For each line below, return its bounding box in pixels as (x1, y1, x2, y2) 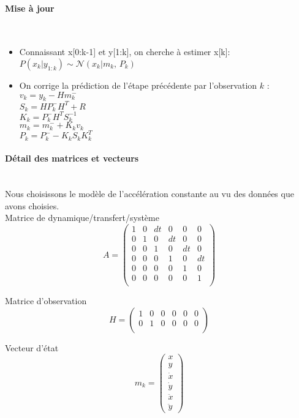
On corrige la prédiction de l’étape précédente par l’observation (19, 78, 257, 91)
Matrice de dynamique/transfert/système (5, 211, 159, 224)
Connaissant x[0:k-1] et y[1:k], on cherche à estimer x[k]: (19, 45, 230, 58)
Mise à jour (5, 1, 55, 14)
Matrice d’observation (5, 294, 87, 307)
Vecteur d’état (5, 341, 59, 354)
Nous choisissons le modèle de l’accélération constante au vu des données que (5, 187, 294, 200)
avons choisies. (5, 199, 59, 212)
